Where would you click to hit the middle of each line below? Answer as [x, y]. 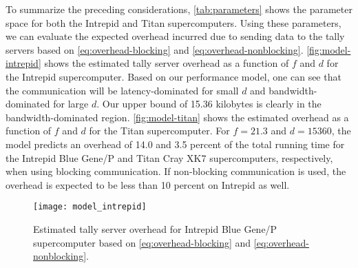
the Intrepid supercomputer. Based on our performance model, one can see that [173, 76]
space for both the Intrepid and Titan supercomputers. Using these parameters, [173, 22]
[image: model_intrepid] [90, 207]
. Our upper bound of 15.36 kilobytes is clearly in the [209, 104]
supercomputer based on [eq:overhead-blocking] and [142, 242]
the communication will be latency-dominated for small [122, 90]
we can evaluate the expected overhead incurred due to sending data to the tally [175, 36]
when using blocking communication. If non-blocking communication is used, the [176, 171]
